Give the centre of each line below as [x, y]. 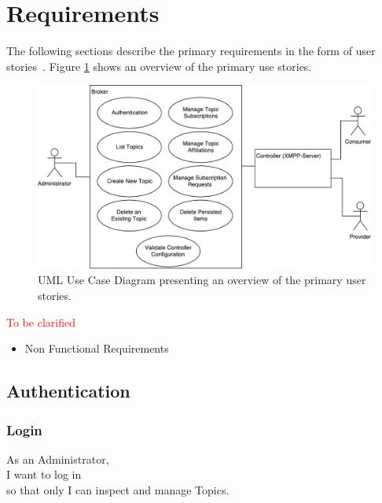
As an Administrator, [58, 459]
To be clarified [41, 322]
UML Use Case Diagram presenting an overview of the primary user [202, 280]
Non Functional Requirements [97, 348]
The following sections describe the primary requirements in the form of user [191, 51]
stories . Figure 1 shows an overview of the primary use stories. [159, 66]
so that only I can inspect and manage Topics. [118, 490]
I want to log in [44, 474]
